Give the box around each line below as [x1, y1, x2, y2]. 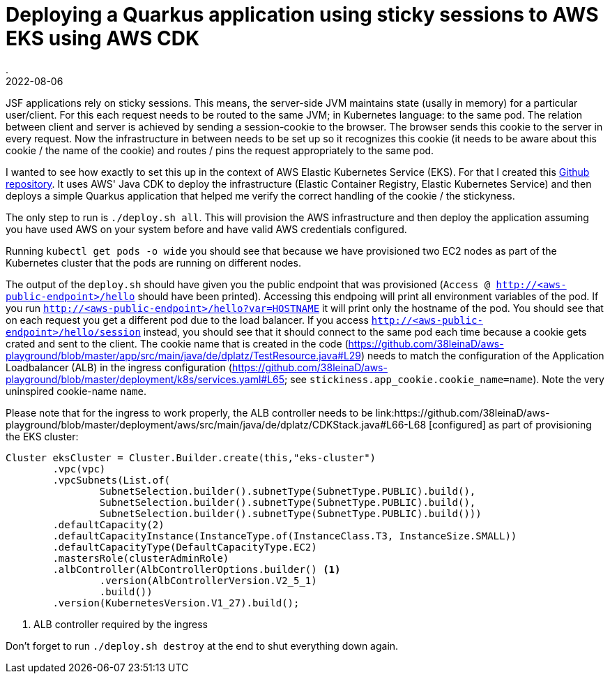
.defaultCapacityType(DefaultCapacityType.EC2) [52, 541, 317, 553]
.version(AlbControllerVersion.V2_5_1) [99, 574, 317, 586]
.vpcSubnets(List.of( [52, 474, 171, 486]
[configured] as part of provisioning [428, 418, 592, 431]
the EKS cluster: [6, 430, 79, 442]
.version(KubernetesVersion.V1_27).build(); [52, 597, 300, 609]
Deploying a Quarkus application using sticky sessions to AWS [6, 3, 599, 27]
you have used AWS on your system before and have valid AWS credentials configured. [6, 223, 407, 235]
